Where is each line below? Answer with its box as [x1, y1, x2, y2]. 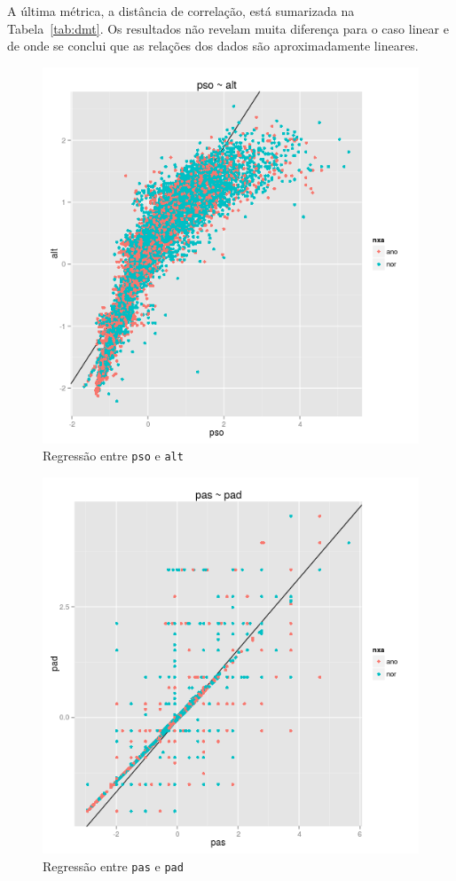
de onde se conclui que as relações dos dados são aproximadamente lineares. [7, 36, 419, 55]
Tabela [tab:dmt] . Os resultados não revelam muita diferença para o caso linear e [7, 19, 449, 37]
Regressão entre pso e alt [43, 446, 184, 465]
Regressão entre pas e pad [43, 856, 184, 875]
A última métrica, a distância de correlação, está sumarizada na [7, 2, 355, 20]
